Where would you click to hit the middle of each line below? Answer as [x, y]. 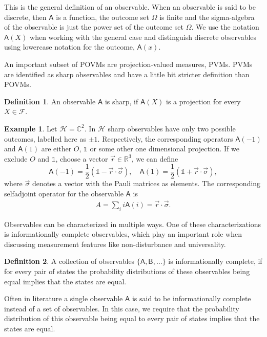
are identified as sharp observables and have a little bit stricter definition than [127, 74]
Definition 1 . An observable [50, 101]
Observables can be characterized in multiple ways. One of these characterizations [133, 224]
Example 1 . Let [31, 128]
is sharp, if [121, 101]
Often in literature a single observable [64, 298]
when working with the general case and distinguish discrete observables [143, 37]
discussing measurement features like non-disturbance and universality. [115, 244]
